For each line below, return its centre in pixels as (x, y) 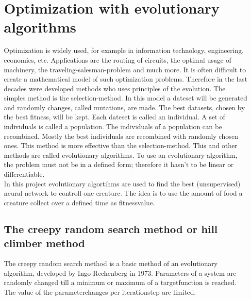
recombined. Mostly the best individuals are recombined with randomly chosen (121, 136)
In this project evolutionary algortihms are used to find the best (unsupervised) (122, 183)
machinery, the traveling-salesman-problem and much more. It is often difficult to (125, 69)
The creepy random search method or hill (111, 228)
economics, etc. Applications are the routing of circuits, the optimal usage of (118, 59)
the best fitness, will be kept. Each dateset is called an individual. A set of (115, 117)
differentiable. (24, 174)
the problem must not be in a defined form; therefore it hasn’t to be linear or (119, 164)
